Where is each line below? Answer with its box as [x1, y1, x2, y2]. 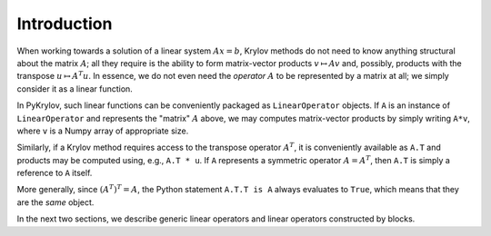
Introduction [16, 14, 113, 34]
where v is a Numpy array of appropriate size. [16, 125, 189, 136]
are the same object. [16, 196, 95, 208]
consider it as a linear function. [16, 83, 134, 94]
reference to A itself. [16, 168, 93, 179]
